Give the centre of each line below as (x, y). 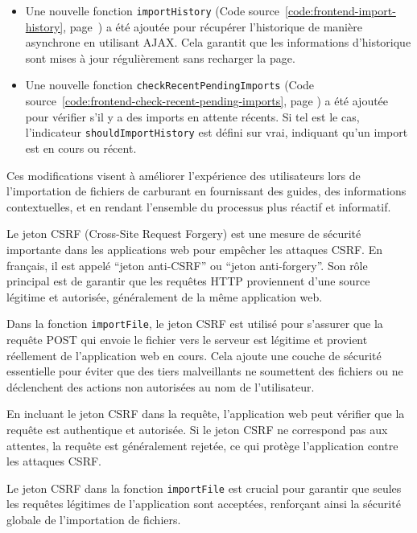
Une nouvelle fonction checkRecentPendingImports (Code (170, 85)
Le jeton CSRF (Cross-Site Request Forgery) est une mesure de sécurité (184, 234)
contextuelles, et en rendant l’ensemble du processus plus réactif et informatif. (199, 206)
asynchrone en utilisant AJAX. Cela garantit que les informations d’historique (218, 42)
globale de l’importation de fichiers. (94, 519)
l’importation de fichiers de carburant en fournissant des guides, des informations (206, 191)
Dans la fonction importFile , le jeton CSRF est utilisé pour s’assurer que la (195, 324)
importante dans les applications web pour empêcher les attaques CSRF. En (194, 249)
